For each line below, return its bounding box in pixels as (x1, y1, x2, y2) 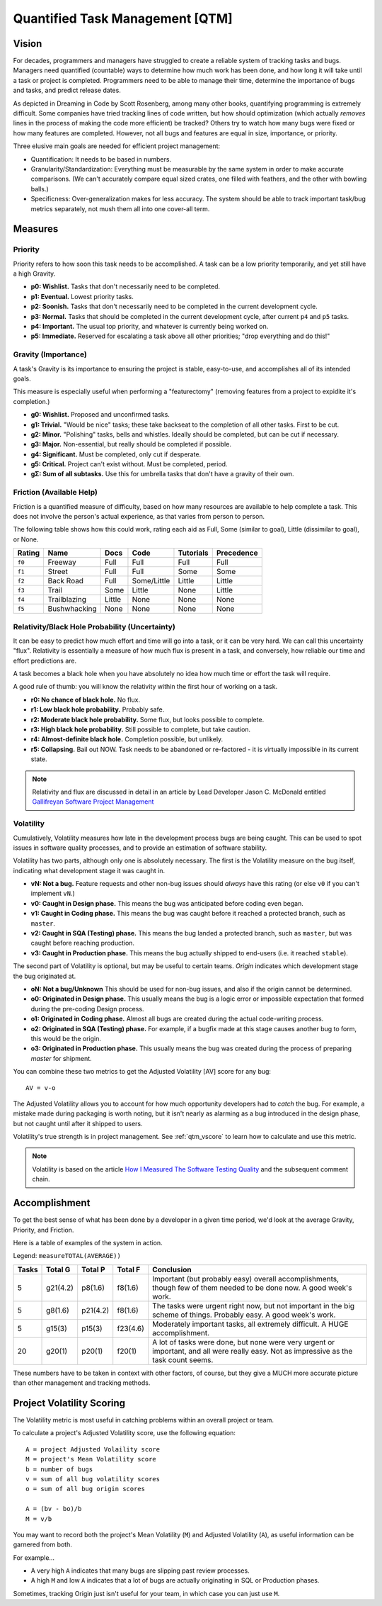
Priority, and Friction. (13, 1225, 74, 1234)
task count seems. (152, 1354, 214, 1364)
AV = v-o (25, 1084, 56, 1091)
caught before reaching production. (30, 939, 134, 948)
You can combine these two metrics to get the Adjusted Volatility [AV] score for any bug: (13, 1067, 272, 1076)
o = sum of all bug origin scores (25, 1485, 145, 1493)
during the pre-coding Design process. (30, 1004, 144, 1013)
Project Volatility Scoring (13, 1397, 126, 1409)
